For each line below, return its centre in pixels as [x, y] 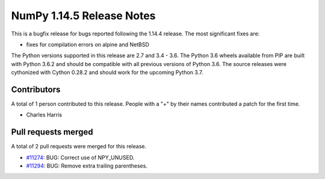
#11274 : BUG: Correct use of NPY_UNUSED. [80, 157]
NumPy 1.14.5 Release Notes [83, 16]
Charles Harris [44, 115]
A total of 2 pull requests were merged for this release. [79, 147]
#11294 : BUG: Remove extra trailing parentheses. [87, 166]
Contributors [36, 89]
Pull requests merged [52, 132]
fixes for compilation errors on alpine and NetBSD [88, 44]
